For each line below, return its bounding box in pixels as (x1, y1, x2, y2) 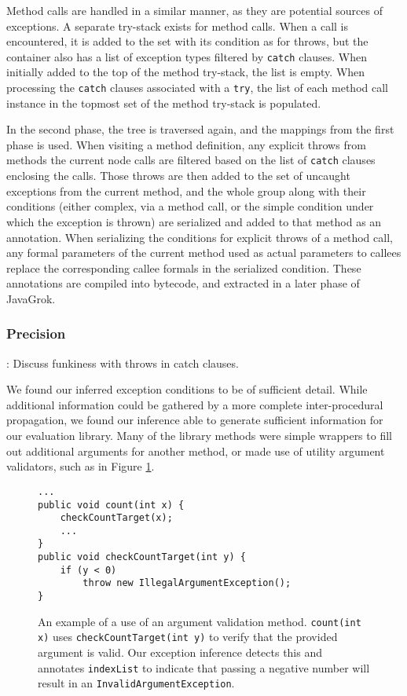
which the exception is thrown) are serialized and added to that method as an (6, 213, 382, 229)
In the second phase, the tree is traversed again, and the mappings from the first (6, 121, 394, 137)
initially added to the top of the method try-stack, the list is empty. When (6, 64, 365, 80)
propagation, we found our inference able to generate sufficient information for (6, 412, 383, 428)
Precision (6, 324, 66, 343)
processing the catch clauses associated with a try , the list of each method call (6, 79, 388, 96)
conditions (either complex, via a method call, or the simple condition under (6, 198, 374, 214)
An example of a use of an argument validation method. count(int (38, 613, 361, 629)
